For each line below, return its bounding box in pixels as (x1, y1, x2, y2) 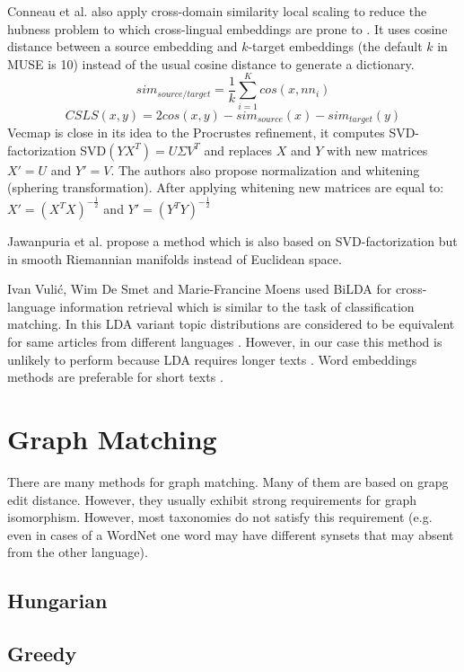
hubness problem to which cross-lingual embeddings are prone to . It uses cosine (7, 19, 448, 38)
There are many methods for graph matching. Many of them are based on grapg (7, 472, 449, 491)
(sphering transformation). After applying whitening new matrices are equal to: (7, 178, 444, 197)
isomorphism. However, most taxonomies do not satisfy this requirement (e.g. (7, 508, 433, 526)
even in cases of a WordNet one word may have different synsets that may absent (7, 525, 454, 544)
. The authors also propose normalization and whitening (110, 160, 420, 179)
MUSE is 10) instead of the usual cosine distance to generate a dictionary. (7, 54, 415, 73)
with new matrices (327, 140, 428, 159)
